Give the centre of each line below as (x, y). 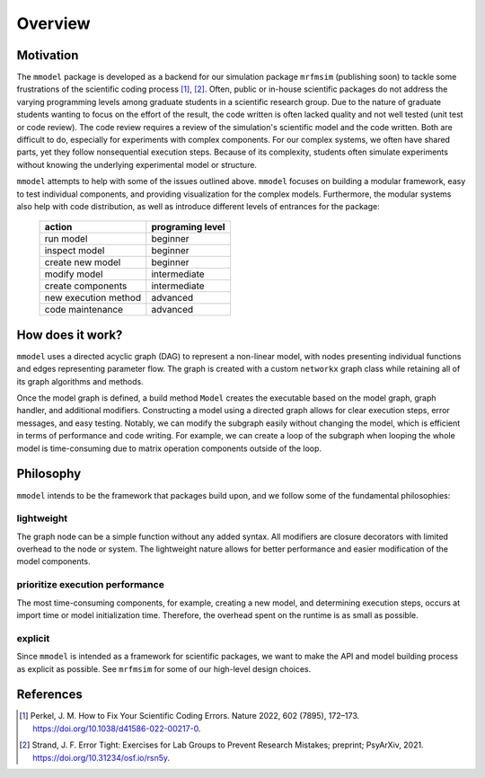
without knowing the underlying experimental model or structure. (137, 164)
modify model (74, 274)
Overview (53, 23)
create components (86, 286)
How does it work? (70, 335)
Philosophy (49, 474)
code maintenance (84, 310)
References (49, 695)
